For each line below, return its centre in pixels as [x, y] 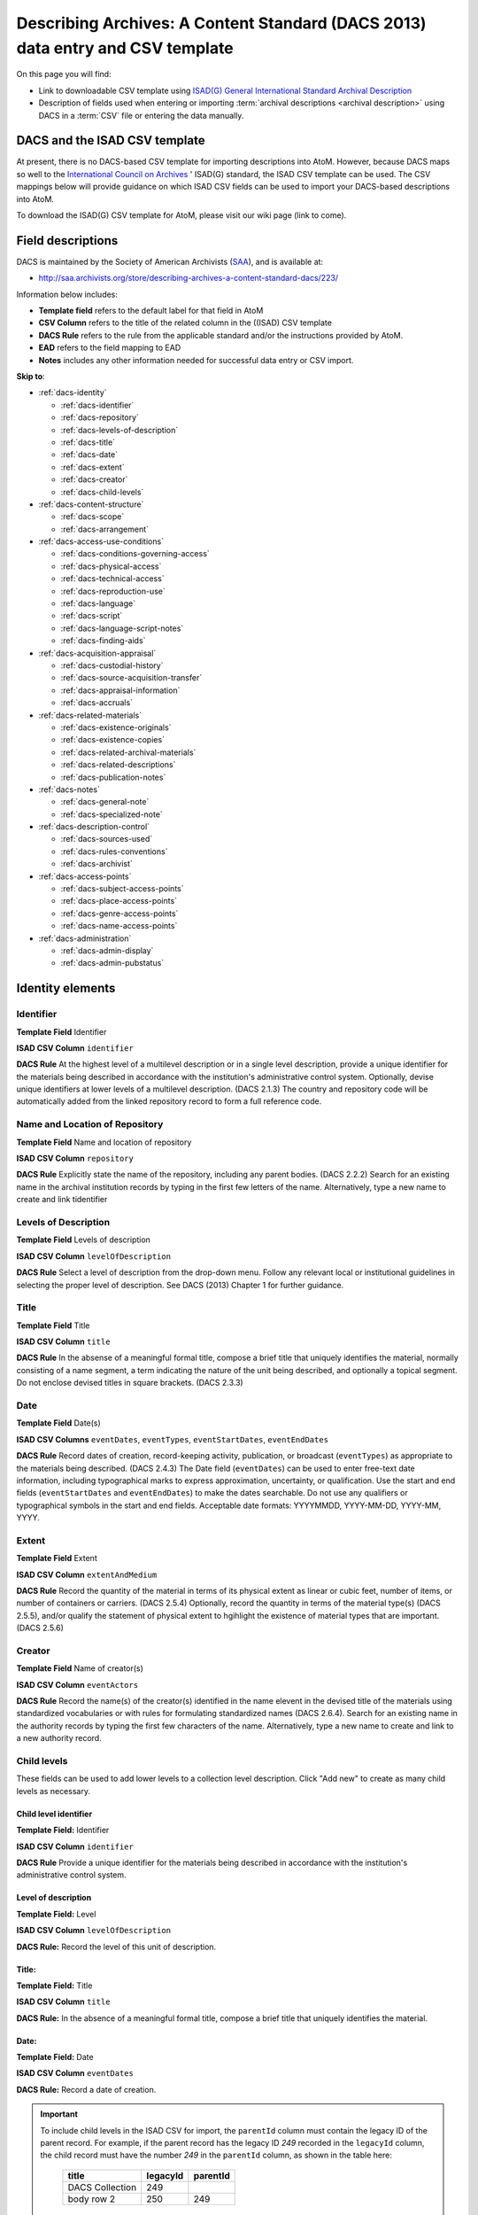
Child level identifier [54, 1814]
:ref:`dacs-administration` [85, 938]
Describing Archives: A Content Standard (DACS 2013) [221, 23]
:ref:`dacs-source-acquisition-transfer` [131, 678]
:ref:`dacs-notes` [69, 789]
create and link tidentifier [62, 1200]
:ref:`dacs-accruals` [96, 703]
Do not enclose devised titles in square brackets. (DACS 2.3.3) [130, 1383]
